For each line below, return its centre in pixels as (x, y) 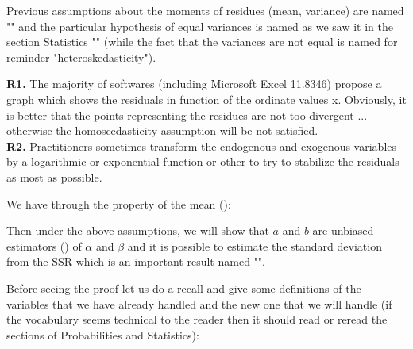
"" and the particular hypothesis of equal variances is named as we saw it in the (200, 26)
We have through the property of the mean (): (119, 203)
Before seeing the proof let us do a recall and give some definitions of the (184, 288)
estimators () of (44, 245)
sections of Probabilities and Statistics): (103, 334)
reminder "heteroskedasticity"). (81, 57)
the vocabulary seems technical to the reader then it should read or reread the (197, 319)
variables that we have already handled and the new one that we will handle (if (199, 303)
